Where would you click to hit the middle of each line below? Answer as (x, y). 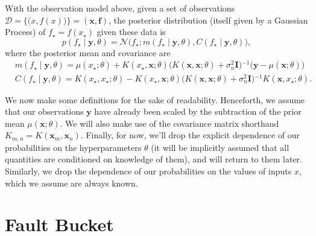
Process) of (25, 32)
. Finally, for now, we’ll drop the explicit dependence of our (190, 135)
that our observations (44, 111)
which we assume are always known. (71, 183)
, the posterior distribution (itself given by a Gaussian (208, 20)
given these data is (131, 32)
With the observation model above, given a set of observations (120, 8)
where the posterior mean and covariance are (88, 52)
